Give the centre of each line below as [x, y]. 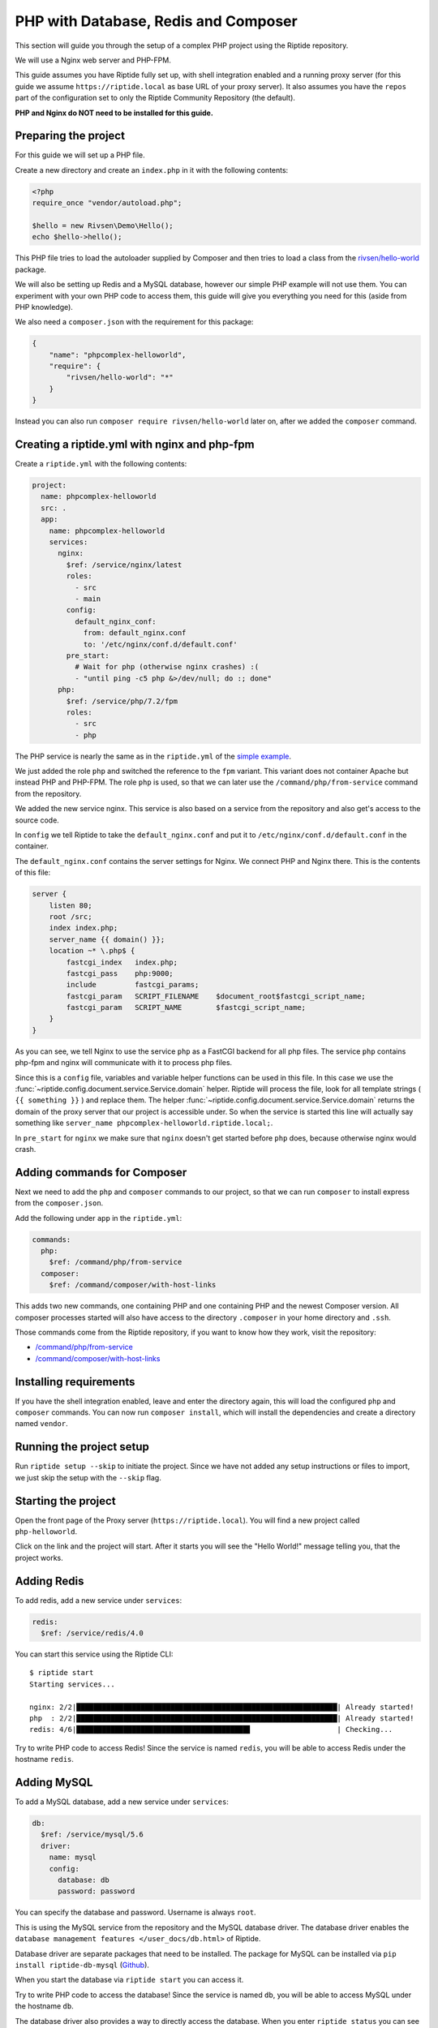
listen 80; [71, 905]
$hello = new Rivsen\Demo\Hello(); [103, 226]
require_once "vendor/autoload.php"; [107, 203]
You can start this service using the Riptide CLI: [94, 1654]
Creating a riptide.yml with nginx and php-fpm [135, 445]
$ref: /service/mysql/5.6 [92, 1835]
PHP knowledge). [44, 307]
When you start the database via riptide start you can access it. [129, 1980]
